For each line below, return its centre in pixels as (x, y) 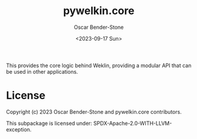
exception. (19, 129)
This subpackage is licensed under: (49, 123)
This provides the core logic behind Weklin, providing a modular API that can (99, 65)
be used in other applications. (42, 71)
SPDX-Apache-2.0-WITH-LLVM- (133, 123)
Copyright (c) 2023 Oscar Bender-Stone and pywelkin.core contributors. (94, 112)
